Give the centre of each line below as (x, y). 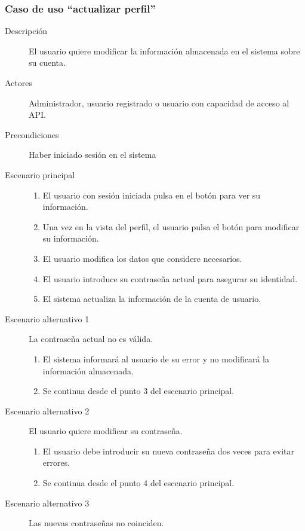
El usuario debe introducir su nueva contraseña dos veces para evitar (168, 451)
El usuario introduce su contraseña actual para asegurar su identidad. (170, 278)
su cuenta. (47, 62)
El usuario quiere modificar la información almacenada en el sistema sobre (164, 51)
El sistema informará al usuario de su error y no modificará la (156, 358)
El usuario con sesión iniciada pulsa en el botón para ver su (152, 195)
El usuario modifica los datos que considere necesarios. (142, 258)
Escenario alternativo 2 (47, 411)
